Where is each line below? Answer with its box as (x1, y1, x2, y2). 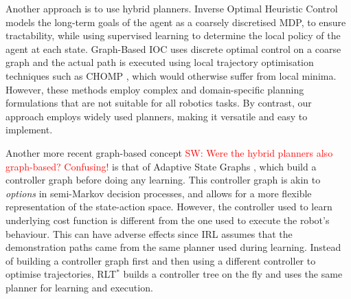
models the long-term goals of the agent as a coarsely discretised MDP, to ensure (5, 14, 346, 29)
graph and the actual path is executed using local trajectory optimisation (5, 55, 314, 69)
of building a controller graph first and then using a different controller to (5, 253, 316, 267)
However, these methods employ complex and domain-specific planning (5, 82, 304, 96)
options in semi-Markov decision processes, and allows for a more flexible (5, 186, 312, 200)
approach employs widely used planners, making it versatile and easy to (5, 109, 308, 123)
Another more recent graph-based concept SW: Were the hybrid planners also (5, 145, 333, 159)
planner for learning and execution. (5, 280, 153, 294)
